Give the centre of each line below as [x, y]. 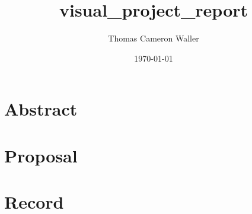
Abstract [41, 109]
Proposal [41, 155]
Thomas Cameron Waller [154, 38]
